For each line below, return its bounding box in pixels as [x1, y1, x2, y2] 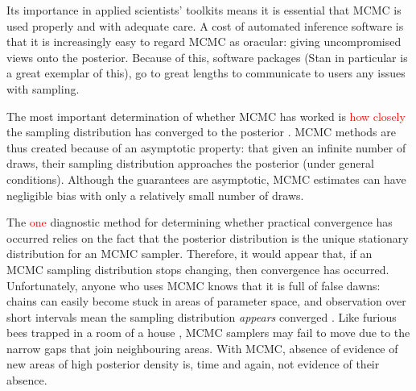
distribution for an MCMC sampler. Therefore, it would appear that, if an [6, 245, 373, 262]
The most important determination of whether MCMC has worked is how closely [6, 107, 406, 124]
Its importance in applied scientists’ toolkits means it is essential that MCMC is [6, 2, 402, 18]
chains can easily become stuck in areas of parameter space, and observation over [6, 293, 406, 310]
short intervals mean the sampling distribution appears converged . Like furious [6, 308, 397, 325]
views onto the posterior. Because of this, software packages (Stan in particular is [6, 48, 408, 65]
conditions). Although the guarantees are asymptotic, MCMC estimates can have [6, 170, 406, 187]
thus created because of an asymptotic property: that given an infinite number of [6, 139, 406, 156]
